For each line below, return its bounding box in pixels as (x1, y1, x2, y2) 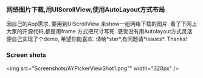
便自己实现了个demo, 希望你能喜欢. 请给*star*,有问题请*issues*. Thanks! (6, 35, 187, 43)
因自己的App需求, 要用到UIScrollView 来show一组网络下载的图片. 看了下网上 (6, 20, 198, 28)
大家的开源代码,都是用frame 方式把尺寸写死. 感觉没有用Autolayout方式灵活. (6, 28, 194, 35)
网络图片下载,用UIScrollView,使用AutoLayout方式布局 (6, 5, 165, 13)
